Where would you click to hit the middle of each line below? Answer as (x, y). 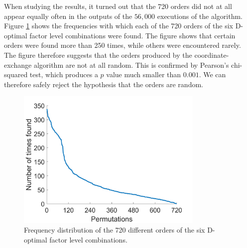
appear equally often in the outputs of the (68, 16)
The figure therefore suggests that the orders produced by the (98, 55)
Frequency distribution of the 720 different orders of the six (115, 230)
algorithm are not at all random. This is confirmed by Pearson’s (131, 64)
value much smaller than (144, 74)
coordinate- (212, 55)
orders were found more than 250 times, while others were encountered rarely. (123, 45)
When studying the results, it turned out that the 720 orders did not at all (118, 6)
